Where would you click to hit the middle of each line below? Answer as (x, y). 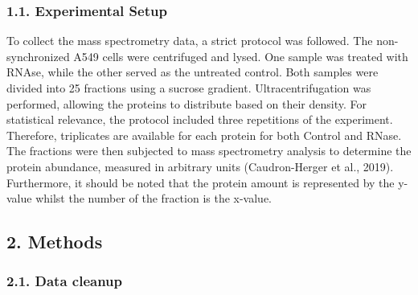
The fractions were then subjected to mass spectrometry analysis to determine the (209, 151)
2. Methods (55, 242)
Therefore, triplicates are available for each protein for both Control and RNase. (204, 135)
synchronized (38, 56)
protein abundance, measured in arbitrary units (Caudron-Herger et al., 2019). (200, 166)
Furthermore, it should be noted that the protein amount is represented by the (201, 182)
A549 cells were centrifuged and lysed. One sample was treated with (241, 56)
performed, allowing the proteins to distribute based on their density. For (187, 103)
